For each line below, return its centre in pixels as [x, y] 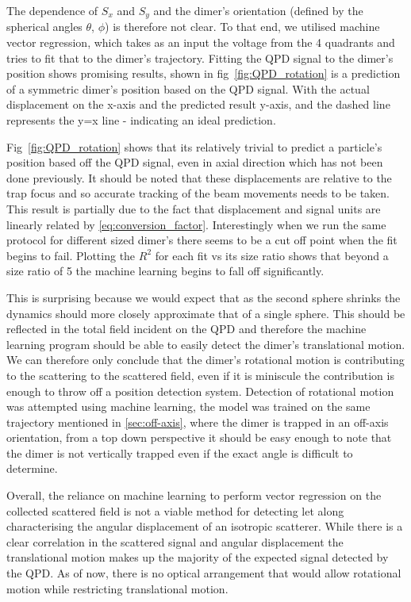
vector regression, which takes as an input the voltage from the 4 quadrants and [201, 42]
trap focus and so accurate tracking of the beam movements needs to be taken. [198, 193]
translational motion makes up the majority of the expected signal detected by [198, 557]
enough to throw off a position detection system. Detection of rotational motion [200, 391]
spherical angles [44, 27]
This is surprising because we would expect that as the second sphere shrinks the [204, 297]
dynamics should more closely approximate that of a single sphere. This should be [206, 313]
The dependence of [52, 10]
